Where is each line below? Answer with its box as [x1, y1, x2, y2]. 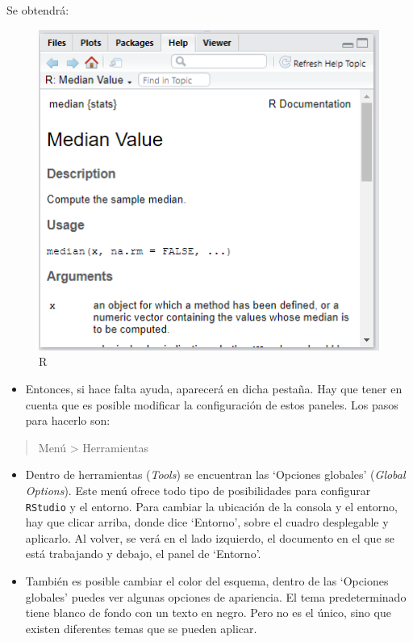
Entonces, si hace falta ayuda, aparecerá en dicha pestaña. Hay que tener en [25, 380, 403, 397]
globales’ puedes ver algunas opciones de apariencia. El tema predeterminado [25, 588, 407, 605]
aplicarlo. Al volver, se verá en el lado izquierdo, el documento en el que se [25, 529, 395, 546]
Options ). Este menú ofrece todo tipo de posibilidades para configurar [25, 481, 371, 498]
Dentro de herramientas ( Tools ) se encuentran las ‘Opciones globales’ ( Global [25, 466, 406, 483]
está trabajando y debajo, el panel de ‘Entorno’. [25, 545, 261, 562]
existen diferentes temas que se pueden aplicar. [25, 619, 257, 636]
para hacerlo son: [25, 412, 111, 429]
